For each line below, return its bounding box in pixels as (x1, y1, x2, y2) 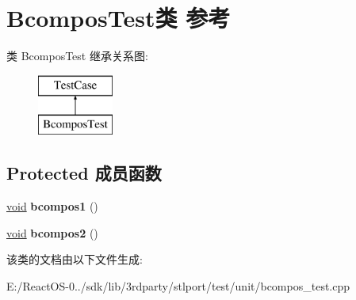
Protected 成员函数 (6, 161, 162, 185)
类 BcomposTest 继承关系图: (6, 47, 148, 64)
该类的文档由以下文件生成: (6, 251, 143, 268)
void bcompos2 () (6, 224, 98, 241)
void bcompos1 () (6, 198, 98, 215)
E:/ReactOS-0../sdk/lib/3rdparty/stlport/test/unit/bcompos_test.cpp (6, 277, 350, 294)
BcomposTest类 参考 (6, 2, 231, 34)
